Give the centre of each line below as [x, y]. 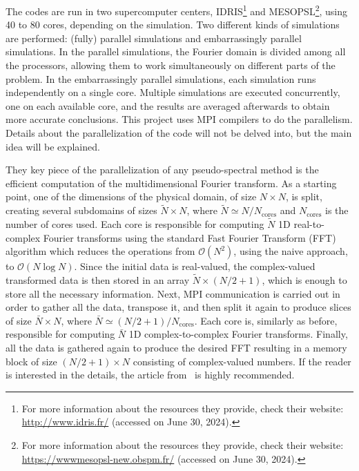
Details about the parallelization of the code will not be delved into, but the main [179, 133]
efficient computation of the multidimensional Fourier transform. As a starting [171, 183]
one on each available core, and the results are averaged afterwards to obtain [168, 105]
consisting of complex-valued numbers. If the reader [242, 361]
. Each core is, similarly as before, [266, 320]
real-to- [309, 224]
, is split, [304, 196]
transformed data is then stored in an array [98, 280]
